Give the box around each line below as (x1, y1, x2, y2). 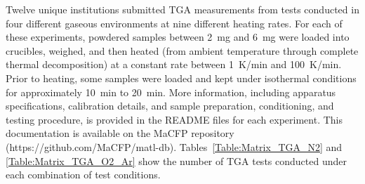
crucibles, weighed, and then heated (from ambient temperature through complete (6, 43, 359, 58)
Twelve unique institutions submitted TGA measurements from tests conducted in (6, 2, 359, 16)
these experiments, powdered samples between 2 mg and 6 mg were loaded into (6, 29, 350, 44)
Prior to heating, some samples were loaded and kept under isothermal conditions (6, 70, 357, 85)
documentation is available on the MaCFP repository (6, 126, 234, 140)
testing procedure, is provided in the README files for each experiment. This (6, 112, 343, 126)
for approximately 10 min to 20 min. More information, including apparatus (6, 84, 336, 99)
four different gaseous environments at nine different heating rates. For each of (6, 15, 343, 30)
